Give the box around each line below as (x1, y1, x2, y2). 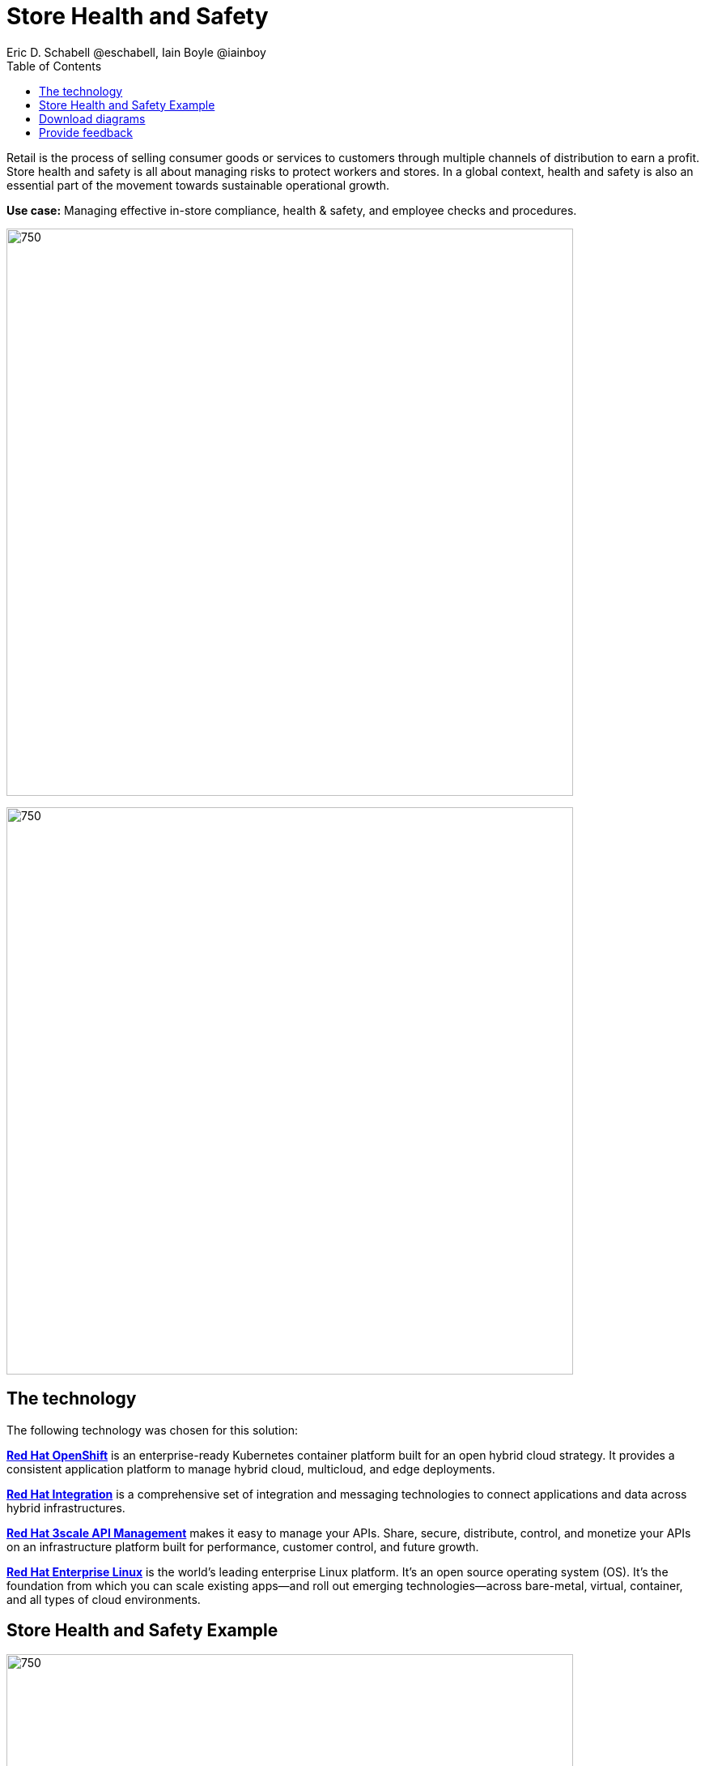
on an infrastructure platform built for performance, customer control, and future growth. (6, 1539, 479, 1554)
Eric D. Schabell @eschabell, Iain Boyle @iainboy (6, 45, 266, 59)
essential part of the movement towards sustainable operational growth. (6, 177, 390, 192)
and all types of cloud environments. (6, 1592, 201, 1606)
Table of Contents (6, 58, 102, 73)
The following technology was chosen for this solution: (6, 1422, 299, 1437)
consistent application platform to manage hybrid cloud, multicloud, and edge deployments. (6, 1461, 495, 1476)
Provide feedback (39, 125, 133, 139)
